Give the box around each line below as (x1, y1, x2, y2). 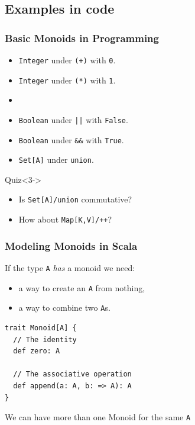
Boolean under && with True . (18, 133, 124, 146)
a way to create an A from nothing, (18, 281, 145, 294)
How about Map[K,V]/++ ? (18, 213, 112, 226)
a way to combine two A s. (18, 301, 110, 314)
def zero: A (13, 347, 60, 356)
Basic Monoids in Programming (5, 30, 159, 45)
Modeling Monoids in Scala (5, 238, 138, 253)
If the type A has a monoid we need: (5, 262, 135, 273)
